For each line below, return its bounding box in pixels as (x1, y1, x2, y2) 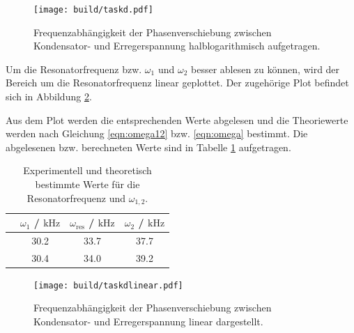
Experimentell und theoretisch (23, 163, 152, 178)
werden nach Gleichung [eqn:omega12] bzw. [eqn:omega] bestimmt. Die (6, 126, 308, 141)
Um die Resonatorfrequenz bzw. (6, 61, 142, 76)
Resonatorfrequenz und (26, 190, 125, 205)
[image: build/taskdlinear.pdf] (33, 280, 183, 291)
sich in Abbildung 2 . (6, 89, 92, 104)
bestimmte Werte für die (35, 177, 140, 191)
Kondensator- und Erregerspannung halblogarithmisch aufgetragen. (33, 38, 321, 53)
